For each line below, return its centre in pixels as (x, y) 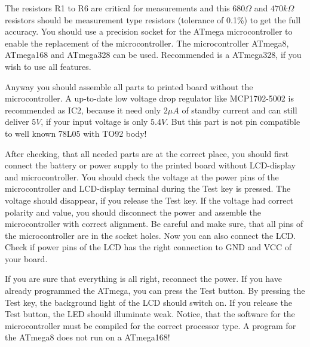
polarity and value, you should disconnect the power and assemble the (133, 212)
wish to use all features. (48, 66)
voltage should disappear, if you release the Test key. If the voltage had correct (149, 200)
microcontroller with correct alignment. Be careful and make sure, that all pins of (154, 224)
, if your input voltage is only (94, 122)
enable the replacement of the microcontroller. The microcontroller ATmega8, (147, 43)
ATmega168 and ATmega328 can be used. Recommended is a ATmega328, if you (153, 55)
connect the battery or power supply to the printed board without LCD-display (150, 165)
